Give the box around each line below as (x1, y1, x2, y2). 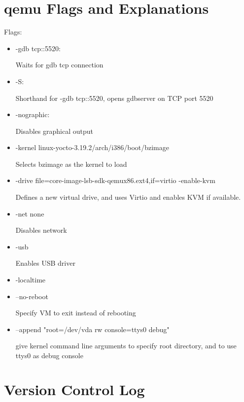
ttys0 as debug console (15, 350, 83, 360)
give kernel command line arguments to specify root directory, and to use (15, 340, 237, 351)
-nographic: (15, 109, 50, 120)
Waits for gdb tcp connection (15, 60, 104, 70)
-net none (15, 208, 44, 218)
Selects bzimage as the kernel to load (15, 158, 127, 169)
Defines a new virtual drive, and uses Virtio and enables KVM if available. (15, 192, 241, 202)
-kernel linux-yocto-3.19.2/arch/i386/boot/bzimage (15, 142, 170, 153)
